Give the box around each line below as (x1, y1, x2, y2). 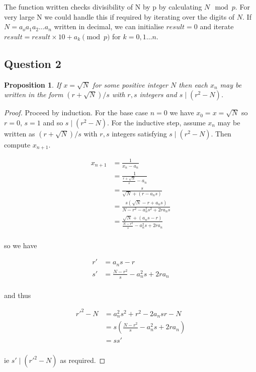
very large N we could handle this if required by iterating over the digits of (4, 11, 235, 22)
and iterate (200, 21, 234, 32)
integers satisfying (112, 128, 167, 138)
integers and (139, 89, 177, 100)
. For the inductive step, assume (107, 117, 206, 127)
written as (4, 128, 35, 138)
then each (179, 79, 208, 90)
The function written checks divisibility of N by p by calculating (4, 2, 202, 12)
